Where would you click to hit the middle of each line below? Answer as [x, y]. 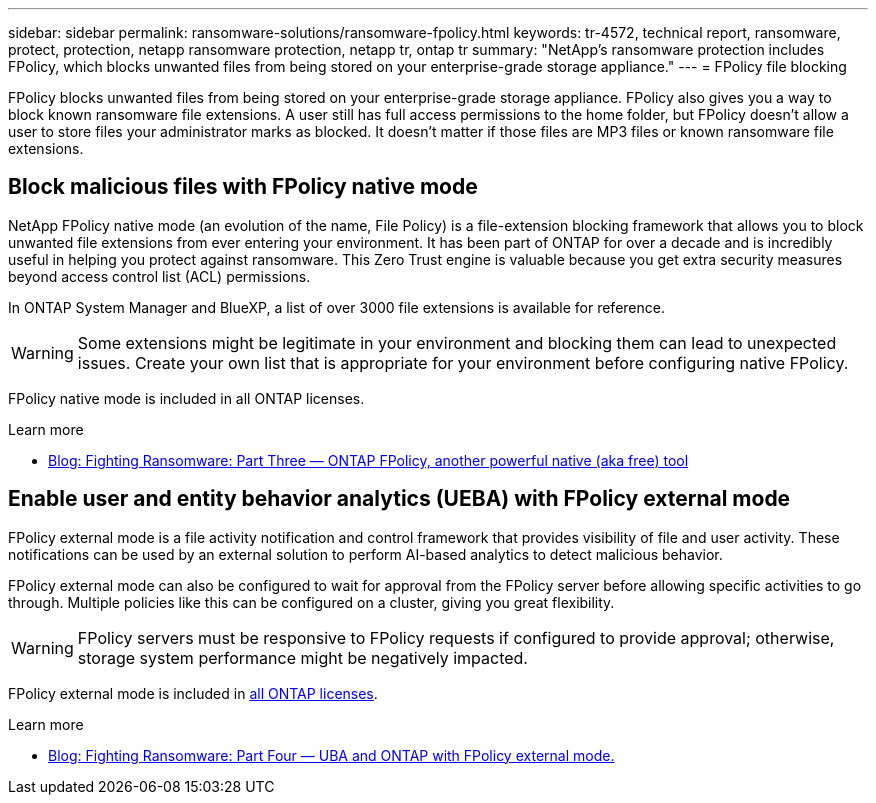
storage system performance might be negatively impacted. [302, 657]
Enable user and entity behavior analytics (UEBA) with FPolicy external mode [399, 499]
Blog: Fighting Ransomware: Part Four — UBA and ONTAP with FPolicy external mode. [331, 755]
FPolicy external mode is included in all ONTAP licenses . [193, 693]
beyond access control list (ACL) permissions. [159, 276]
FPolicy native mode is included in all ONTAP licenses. [186, 398]
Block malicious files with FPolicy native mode [243, 187]
